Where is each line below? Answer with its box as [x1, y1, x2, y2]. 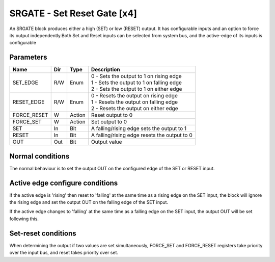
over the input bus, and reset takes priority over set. [9, 250, 119, 256]
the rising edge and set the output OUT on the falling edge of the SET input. [9, 199, 168, 205]
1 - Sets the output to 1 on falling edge [91, 79, 182, 86]
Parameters [9, 53, 47, 62]
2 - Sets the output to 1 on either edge [91, 86, 182, 93]
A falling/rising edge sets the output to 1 [91, 125, 187, 132]
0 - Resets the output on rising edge [91, 92, 178, 99]
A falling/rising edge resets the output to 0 [91, 132, 193, 139]
